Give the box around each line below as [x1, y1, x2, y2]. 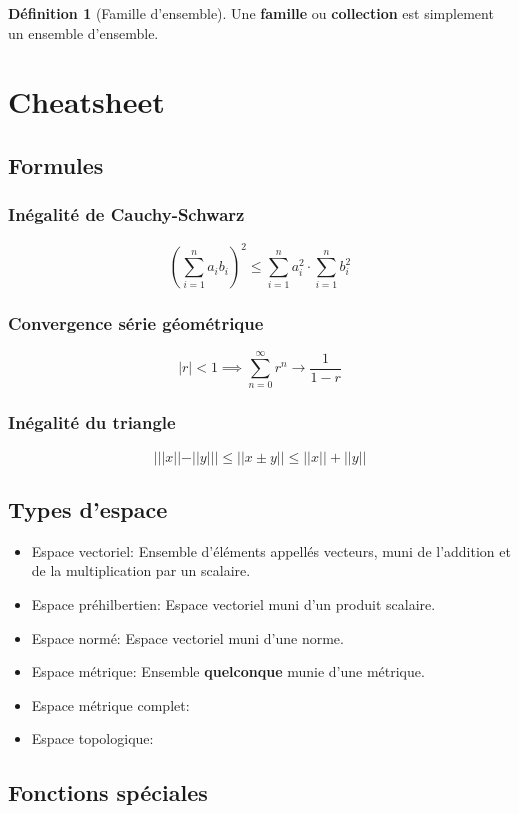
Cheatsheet [8, 81, 165, 122]
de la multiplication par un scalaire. [31, 560, 251, 581]
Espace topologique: [31, 728, 154, 749]
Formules [8, 149, 104, 180]
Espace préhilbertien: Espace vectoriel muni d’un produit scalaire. [31, 594, 436, 615]
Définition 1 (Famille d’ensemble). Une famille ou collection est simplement [8, 3, 494, 23]
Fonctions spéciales [8, 777, 208, 808]
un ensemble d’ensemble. [8, 22, 159, 43]
